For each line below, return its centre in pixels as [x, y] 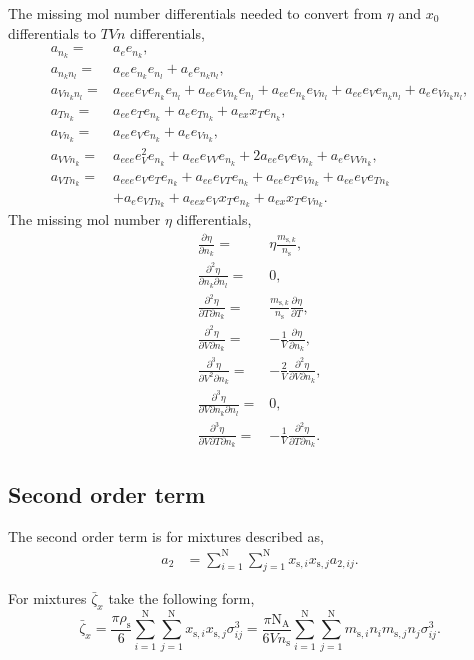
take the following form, [181, 598]
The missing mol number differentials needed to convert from [195, 13]
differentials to [52, 32]
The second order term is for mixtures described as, [166, 535]
